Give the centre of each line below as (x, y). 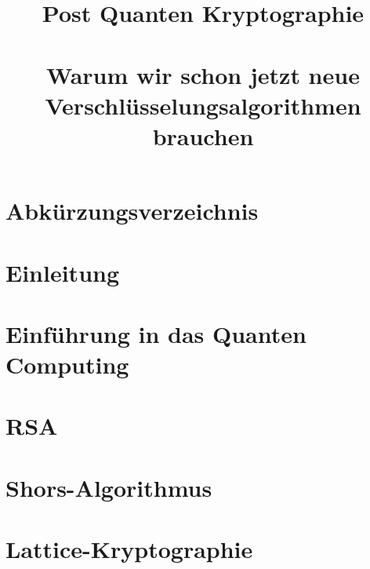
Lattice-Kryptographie (129, 549)
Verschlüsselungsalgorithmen (203, 105)
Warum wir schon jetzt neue (203, 74)
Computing (67, 365)
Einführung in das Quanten (156, 333)
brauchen (203, 135)
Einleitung (63, 272)
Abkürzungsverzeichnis (132, 211)
